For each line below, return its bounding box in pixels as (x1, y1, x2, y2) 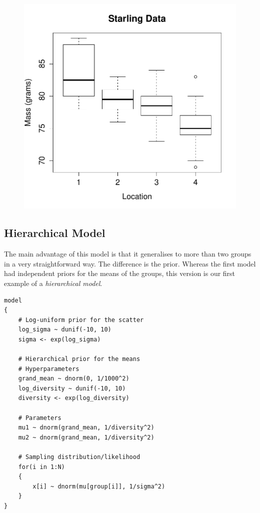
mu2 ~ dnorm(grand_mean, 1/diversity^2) (18, 433, 154, 441)
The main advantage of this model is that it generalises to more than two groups (4, 248, 251, 259)
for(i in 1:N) (18, 463, 65, 470)
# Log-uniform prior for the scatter (18, 316, 144, 323)
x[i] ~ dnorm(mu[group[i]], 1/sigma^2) (32, 482, 165, 490)
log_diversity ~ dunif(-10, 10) (18, 384, 126, 392)
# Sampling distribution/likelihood (18, 453, 140, 461)
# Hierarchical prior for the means (18, 355, 140, 363)
